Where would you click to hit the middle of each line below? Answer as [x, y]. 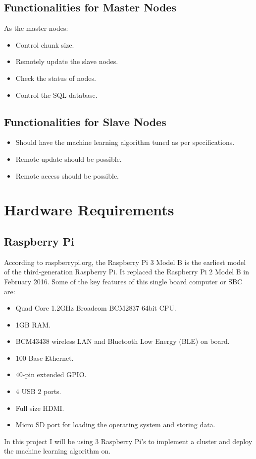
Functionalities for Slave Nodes [85, 121]
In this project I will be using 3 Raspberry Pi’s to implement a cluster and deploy [128, 441]
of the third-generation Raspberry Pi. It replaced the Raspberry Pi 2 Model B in [127, 272]
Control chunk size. [45, 44]
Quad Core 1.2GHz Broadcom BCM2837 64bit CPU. [96, 308]
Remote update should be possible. [69, 159]
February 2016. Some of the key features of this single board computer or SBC [123, 281]
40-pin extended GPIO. [51, 374]
